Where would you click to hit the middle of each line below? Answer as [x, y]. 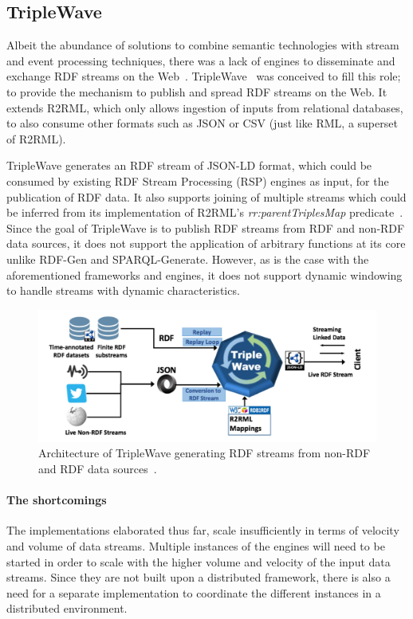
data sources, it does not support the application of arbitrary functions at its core [206, 243]
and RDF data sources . [98, 468]
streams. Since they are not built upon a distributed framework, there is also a [199, 577]
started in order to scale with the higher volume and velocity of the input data [199, 561]
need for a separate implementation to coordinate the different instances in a [194, 592]
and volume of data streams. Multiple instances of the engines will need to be [196, 545]
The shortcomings [57, 500]
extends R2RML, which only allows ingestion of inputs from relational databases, [205, 107]
